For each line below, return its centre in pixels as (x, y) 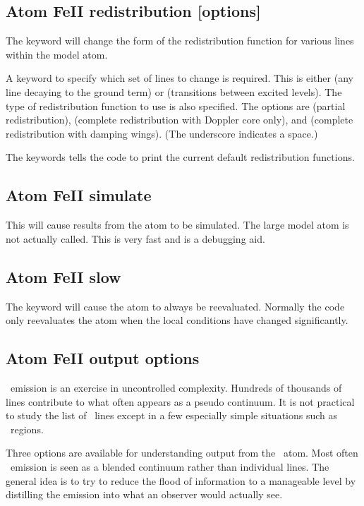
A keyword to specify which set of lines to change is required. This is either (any (180, 78)
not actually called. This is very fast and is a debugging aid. (135, 238)
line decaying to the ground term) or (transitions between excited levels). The (174, 91)
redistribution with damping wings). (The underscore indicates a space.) (162, 133)
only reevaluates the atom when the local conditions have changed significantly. (177, 320)
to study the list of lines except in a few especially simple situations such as (172, 415)
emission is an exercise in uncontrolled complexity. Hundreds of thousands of (176, 387)
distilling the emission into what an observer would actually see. (144, 494)
